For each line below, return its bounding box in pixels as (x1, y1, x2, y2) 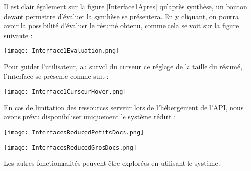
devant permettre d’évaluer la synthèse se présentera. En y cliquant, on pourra (4, 11, 239, 21)
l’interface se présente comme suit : (4, 71, 109, 81)
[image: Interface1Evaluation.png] (4, 47, 120, 55)
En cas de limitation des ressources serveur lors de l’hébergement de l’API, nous (4, 102, 244, 112)
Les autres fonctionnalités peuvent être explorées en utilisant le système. (4, 158, 220, 168)
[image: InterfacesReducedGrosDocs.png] (4, 144, 137, 151)
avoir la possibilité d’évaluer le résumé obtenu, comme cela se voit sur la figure (4, 20, 239, 31)
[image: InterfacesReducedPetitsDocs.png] (4, 129, 144, 136)
